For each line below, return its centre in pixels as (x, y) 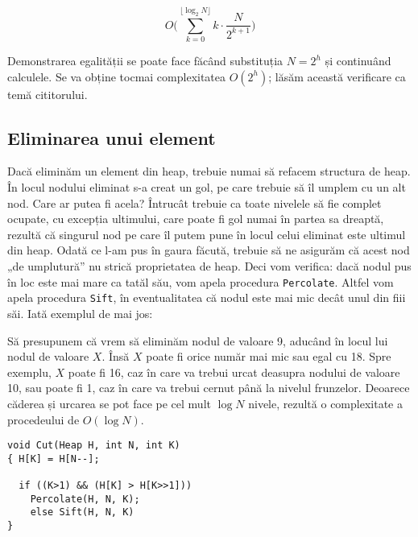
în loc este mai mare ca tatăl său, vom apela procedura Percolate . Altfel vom (201, 281)
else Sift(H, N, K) (82, 512)
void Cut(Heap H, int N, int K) (94, 446)
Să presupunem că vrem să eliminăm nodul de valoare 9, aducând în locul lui (198, 340)
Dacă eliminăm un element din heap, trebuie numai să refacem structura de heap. (209, 171)
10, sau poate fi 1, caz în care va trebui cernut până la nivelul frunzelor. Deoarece (209, 388)
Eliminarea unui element (112, 137)
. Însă (116, 356)
